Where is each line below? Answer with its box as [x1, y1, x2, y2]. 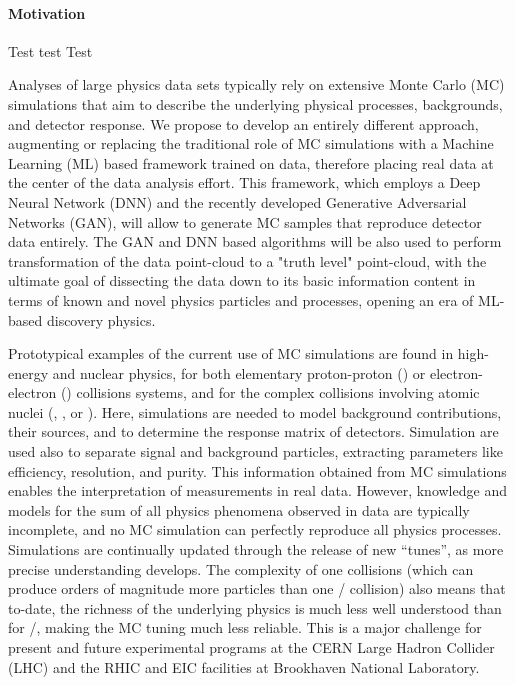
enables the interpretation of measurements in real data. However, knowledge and [8, 480, 507, 501]
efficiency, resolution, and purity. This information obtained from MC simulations [8, 460, 507, 481]
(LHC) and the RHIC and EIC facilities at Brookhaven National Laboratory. [8, 656, 480, 677]
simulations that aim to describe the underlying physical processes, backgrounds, [8, 93, 503, 114]
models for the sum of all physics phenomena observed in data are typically [8, 499, 470, 520]
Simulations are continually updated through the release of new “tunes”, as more [8, 539, 504, 560]
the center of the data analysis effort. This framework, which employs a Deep [8, 172, 481, 193]
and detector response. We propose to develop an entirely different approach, [8, 113, 479, 134]
